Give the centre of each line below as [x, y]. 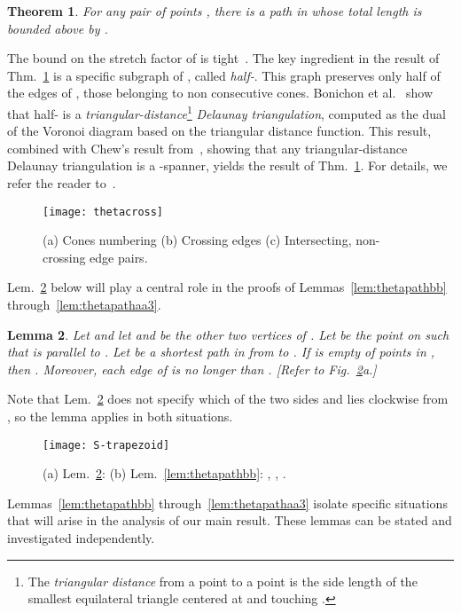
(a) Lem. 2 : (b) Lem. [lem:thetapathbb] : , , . [164, 473]
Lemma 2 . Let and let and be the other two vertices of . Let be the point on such [228, 334]
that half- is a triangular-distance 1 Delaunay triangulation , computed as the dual [227, 112]
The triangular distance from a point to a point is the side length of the [223, 581]
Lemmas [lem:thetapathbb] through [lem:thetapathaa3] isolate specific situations [227, 503]
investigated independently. [81, 538]
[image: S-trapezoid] [106, 445]
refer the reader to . [62, 183]
